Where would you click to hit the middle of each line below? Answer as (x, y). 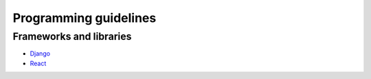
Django (40, 54)
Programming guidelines (85, 18)
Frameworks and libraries (72, 36)
